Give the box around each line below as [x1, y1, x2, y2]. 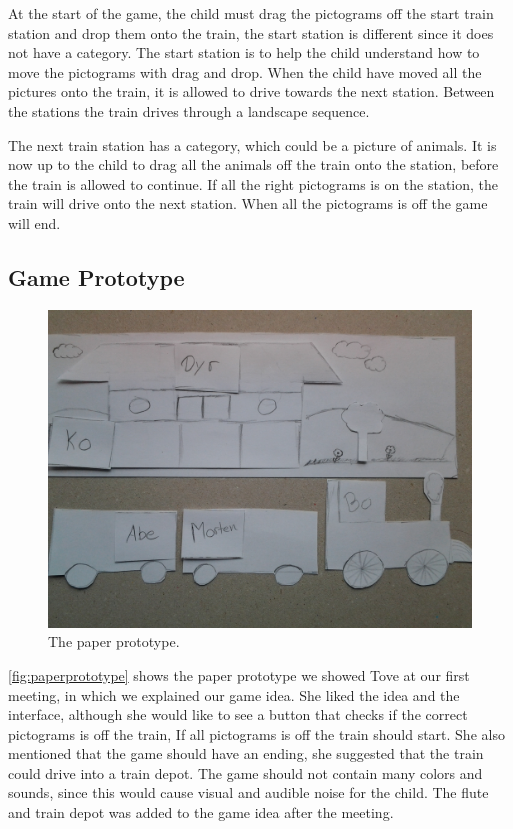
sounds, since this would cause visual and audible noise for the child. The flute [8, 782, 489, 803]
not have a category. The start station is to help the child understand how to [8, 42, 480, 63]
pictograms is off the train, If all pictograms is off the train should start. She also [8, 723, 505, 744]
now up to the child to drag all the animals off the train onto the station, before [8, 154, 499, 175]
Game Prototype [8, 261, 185, 292]
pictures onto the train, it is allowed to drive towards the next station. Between [8, 81, 495, 102]
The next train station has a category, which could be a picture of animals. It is [8, 134, 497, 155]
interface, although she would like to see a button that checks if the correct [8, 704, 468, 725]
